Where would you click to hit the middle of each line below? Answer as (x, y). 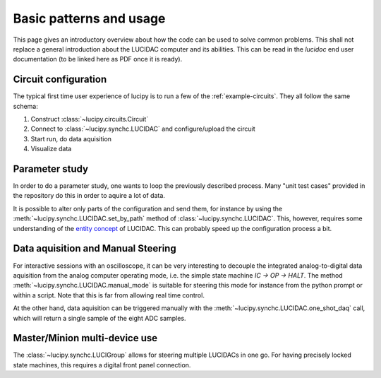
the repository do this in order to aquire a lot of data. (89, 196)
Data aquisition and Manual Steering (95, 248)
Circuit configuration (60, 79)
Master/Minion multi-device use (85, 338)
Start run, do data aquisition (71, 138)
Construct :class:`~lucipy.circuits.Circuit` (90, 119)
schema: (25, 106)
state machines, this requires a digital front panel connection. (102, 365)
